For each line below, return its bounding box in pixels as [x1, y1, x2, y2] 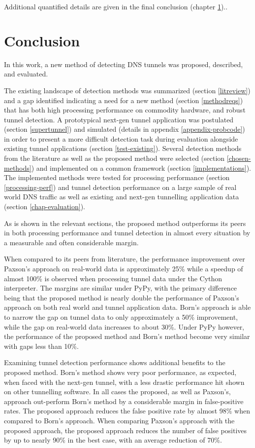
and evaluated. [4, 69, 48, 79]
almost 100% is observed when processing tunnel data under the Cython [4, 273, 223, 283]
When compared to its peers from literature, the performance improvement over [4, 254, 245, 264]
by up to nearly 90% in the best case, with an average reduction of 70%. [4, 435, 222, 445]
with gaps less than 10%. [4, 340, 79, 351]
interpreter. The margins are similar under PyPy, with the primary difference [4, 283, 237, 293]
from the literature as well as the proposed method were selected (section [4, 153, 225, 163]
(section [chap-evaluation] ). [4, 201, 85, 212]
